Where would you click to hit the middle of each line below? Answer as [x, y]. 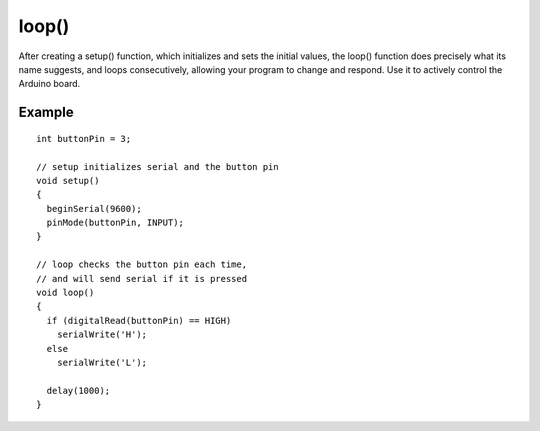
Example [46, 112]
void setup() [68, 180]
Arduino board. [49, 84]
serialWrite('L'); [102, 362]
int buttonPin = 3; [84, 138]
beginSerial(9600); [94, 208]
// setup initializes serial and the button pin [157, 166]
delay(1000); [78, 390]
